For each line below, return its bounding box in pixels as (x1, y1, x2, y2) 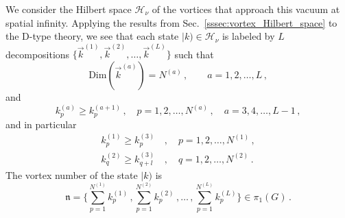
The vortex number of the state (5, 167, 138, 182)
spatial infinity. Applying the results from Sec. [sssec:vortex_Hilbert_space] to (5, 15, 337, 29)
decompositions (5, 47, 70, 61)
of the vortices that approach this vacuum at (152, 2, 340, 16)
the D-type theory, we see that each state (5, 29, 179, 43)
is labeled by (222, 29, 275, 43)
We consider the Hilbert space (5, 2, 132, 16)
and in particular (5, 117, 77, 131)
